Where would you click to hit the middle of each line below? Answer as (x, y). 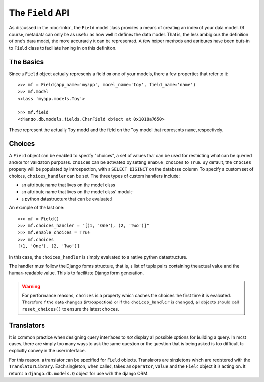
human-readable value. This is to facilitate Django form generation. (77, 273)
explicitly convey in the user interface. (47, 351)
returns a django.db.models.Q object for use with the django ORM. (79, 373)
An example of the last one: (37, 208)
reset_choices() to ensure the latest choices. (71, 309)
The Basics (26, 62)
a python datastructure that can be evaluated (67, 199)
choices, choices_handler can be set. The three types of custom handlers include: (95, 176)
